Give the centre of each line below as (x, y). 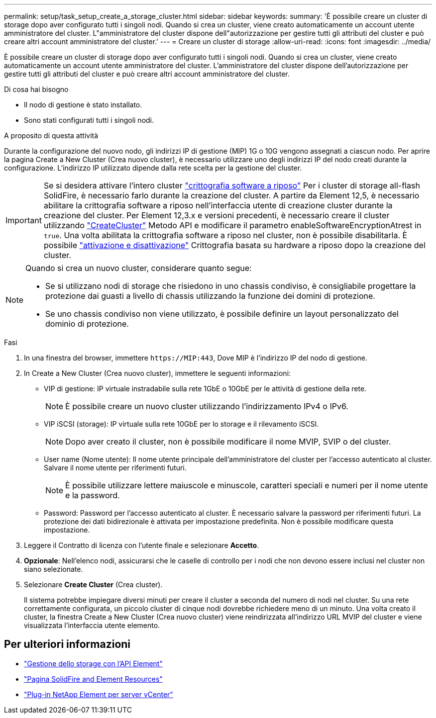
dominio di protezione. (87, 324)
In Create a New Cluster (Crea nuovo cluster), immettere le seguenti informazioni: (158, 373)
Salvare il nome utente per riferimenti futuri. (115, 468)
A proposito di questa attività (51, 135)
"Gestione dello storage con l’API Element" (93, 663)
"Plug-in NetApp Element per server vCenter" (99, 694)
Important (24, 220)
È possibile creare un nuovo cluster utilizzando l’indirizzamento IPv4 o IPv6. (207, 406)
